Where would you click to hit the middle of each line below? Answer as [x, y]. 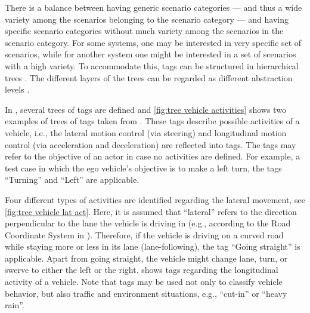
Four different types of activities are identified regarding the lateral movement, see [155, 199]
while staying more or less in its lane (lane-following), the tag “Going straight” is [153, 246]
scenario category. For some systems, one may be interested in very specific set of [153, 42]
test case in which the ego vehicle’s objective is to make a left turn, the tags [143, 168]
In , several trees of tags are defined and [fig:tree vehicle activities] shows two [145, 109]
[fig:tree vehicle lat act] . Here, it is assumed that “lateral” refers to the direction [151, 211]
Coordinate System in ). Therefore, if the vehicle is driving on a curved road [144, 234]
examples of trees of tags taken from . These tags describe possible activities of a [152, 121]
